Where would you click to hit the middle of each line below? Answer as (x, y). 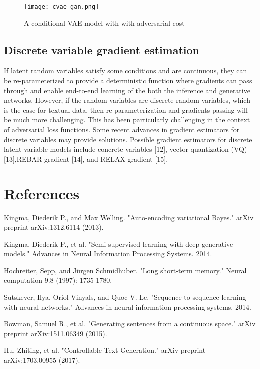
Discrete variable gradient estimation (102, 50)
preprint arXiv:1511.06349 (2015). (56, 333)
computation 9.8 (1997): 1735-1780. (58, 280)
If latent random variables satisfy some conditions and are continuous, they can (126, 71)
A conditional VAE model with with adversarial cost (104, 23)
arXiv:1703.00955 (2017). (42, 360)
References (42, 193)
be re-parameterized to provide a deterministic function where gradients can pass (128, 81)
